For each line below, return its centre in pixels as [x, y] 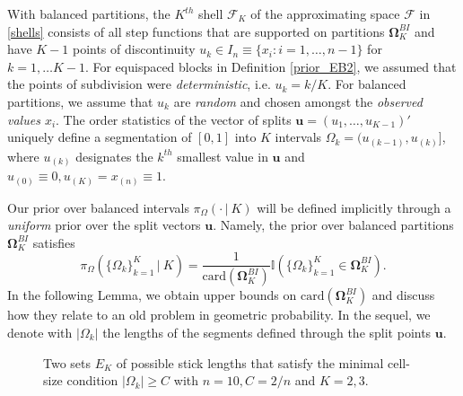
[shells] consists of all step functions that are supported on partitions [196, 31]
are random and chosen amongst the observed [298, 101]
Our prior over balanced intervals [98, 207]
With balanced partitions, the [89, 13]
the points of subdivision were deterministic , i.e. [139, 84]
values [24, 119]
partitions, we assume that [80, 101]
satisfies [54, 242]
